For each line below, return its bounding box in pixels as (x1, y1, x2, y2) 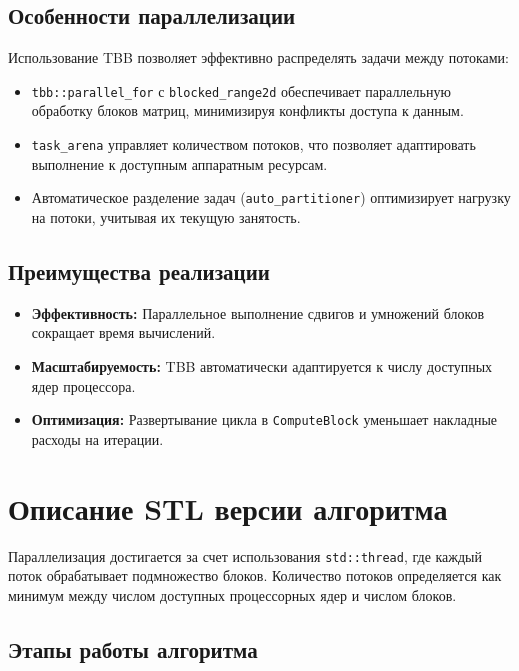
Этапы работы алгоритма (8, 633, 258, 664)
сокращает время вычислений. (31, 322, 216, 343)
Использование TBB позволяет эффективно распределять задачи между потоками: (8, 47, 509, 68)
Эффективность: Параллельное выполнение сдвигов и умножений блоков (31, 302, 485, 323)
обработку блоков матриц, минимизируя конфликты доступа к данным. (31, 100, 464, 121)
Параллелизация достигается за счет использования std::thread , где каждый (8, 545, 483, 566)
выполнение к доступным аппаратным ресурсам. (31, 153, 328, 174)
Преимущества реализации (8, 255, 270, 286)
